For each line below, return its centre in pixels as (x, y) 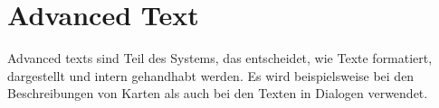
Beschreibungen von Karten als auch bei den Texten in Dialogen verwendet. (218, 93)
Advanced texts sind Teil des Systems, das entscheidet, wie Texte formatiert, (220, 58)
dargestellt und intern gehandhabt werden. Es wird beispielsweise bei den (211, 75)
